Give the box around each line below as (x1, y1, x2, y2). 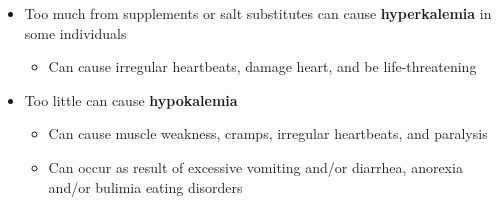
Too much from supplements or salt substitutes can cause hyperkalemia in (24, 3, 492, 23)
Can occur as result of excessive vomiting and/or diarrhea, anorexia (48, 156, 463, 177)
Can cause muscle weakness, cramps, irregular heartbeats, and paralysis (48, 123, 488, 144)
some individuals (24, 22, 127, 43)
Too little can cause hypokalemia (24, 89, 238, 110)
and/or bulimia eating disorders (48, 176, 243, 197)
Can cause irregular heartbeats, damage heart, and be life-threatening (48, 56, 477, 77)
